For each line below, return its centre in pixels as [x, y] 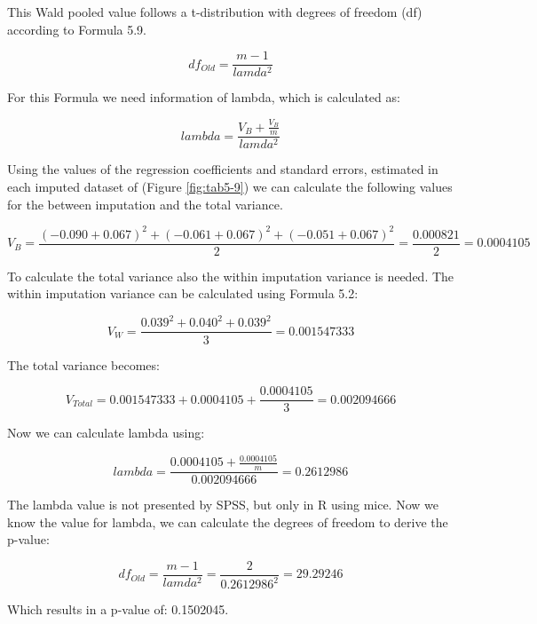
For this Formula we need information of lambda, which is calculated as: [204, 97]
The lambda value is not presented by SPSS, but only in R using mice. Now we [223, 505]
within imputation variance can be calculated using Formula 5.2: [183, 293]
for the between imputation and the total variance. [145, 204]
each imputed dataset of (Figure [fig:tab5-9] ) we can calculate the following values [230, 187]
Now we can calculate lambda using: [106, 433]
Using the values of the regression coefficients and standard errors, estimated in [223, 169]
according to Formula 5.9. [77, 29]
